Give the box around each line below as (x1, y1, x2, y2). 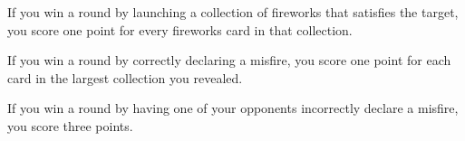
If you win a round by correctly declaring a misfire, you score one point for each (7, 51, 451, 70)
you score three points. (7, 116, 133, 135)
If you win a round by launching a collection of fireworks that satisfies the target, (7, 3, 459, 21)
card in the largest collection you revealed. (7, 68, 243, 87)
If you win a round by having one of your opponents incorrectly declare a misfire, (7, 99, 459, 117)
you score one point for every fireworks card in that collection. (7, 20, 353, 39)
